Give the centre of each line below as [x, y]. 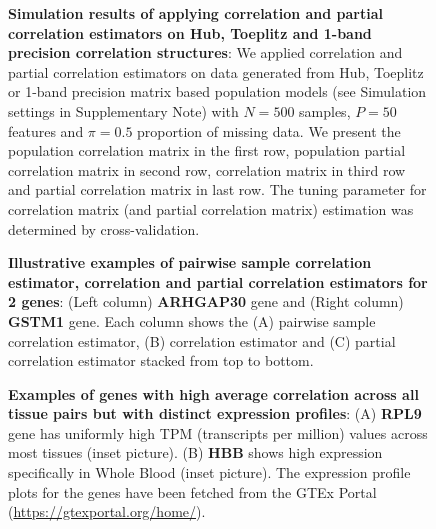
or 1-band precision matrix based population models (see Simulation [217, 91]
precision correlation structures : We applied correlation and [205, 52]
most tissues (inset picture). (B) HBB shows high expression [195, 452]
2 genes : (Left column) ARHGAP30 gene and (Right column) [206, 301]
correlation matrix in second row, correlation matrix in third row [207, 169]
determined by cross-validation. [104, 228]
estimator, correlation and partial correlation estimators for [218, 281]
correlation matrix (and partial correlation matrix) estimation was [211, 208]
